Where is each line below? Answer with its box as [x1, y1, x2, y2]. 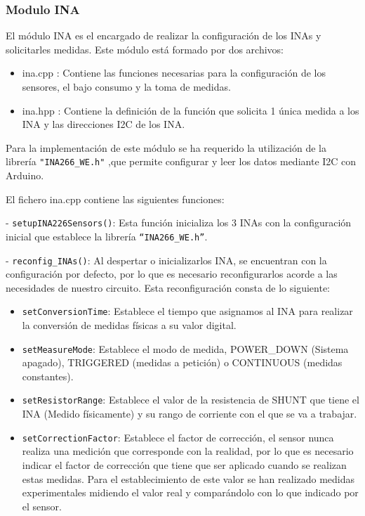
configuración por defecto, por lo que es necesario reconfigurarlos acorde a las [6, 266, 338, 281]
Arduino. [6, 168, 44, 183]
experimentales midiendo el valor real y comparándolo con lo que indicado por [22, 485, 359, 500]
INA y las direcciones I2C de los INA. [22, 117, 185, 131]
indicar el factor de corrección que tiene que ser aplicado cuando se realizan [22, 457, 347, 472]
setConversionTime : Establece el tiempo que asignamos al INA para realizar [22, 304, 353, 318]
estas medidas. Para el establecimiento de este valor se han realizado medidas [22, 471, 355, 486]
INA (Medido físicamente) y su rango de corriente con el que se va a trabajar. [22, 406, 357, 421]
